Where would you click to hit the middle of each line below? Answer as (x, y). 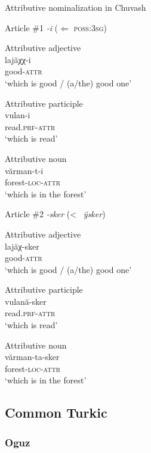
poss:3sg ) (90, 27)
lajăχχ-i (18, 59)
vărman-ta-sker (32, 357)
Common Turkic (56, 412)
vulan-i (18, 115)
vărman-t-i (24, 170)
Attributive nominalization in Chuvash (75, 7)
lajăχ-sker (22, 246)
